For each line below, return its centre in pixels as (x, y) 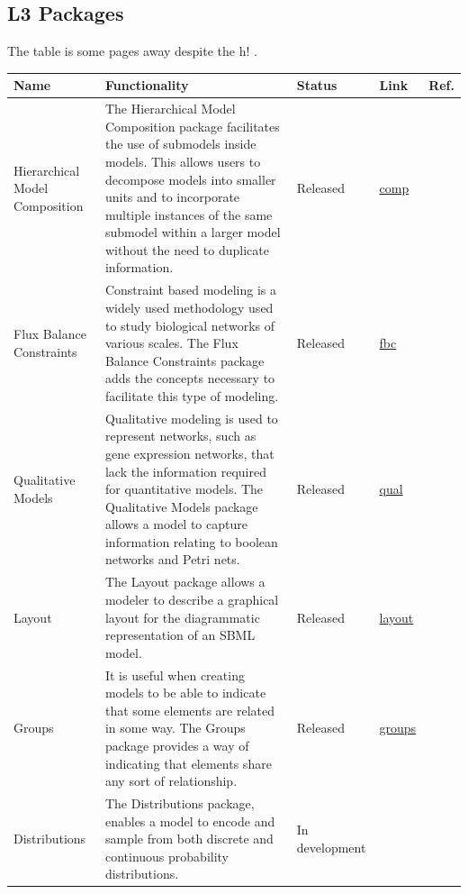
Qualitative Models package (181, 506)
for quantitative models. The (184, 489)
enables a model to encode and (190, 821)
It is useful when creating (175, 675)
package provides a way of (177, 745)
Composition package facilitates (192, 126)
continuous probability (166, 856)
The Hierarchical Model (170, 109)
